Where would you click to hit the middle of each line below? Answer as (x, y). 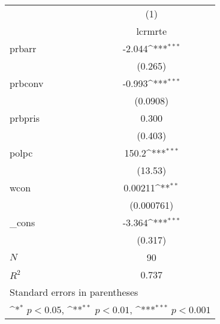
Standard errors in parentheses (74, 292)
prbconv (27, 83)
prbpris (25, 118)
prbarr (23, 48)
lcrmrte (152, 31)
